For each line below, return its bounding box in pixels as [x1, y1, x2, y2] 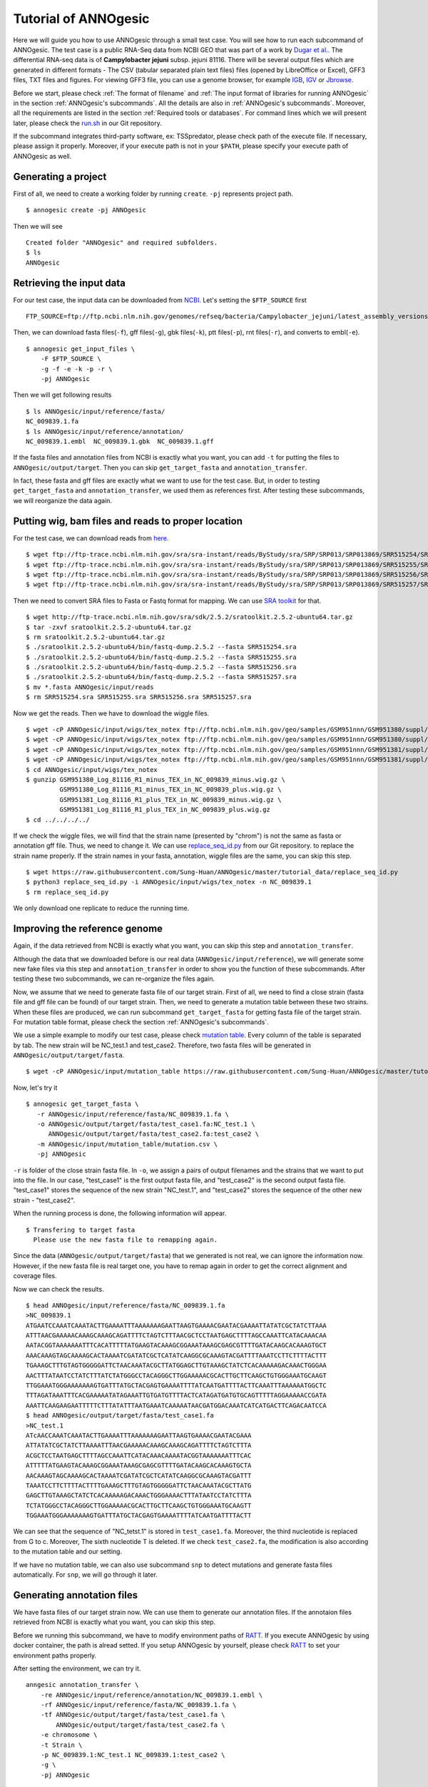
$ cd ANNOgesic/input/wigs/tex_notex [26, 766, 158, 773]
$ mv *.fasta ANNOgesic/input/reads [26, 683, 154, 691]
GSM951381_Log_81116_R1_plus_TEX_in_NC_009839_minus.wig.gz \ [59, 796, 282, 803]
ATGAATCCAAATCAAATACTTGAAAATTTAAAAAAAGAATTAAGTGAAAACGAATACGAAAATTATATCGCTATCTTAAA [26, 1321, 327, 1330]
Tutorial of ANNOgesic [13, 11, 150, 26]
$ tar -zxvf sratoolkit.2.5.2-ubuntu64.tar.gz [26, 623, 192, 631]
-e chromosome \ [40, 1731, 98, 1739]
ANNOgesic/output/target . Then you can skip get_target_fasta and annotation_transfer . [13, 463, 307, 472]
